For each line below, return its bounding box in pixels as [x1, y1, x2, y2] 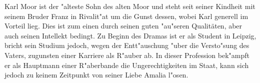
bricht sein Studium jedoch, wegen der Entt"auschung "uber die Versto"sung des [4, 40, 249, 50]
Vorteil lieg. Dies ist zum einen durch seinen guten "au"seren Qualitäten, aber [4, 20, 242, 31]
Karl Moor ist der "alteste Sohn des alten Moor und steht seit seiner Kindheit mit [4, 1, 255, 11]
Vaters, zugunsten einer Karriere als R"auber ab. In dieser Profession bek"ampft [4, 49, 249, 60]
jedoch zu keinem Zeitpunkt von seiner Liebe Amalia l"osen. [4, 69, 188, 80]
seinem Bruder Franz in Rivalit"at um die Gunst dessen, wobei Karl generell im [4, 10, 248, 21]
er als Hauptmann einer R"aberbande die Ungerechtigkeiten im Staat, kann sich [4, 59, 249, 70]
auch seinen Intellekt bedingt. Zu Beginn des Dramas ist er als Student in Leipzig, [4, 30, 256, 40]
